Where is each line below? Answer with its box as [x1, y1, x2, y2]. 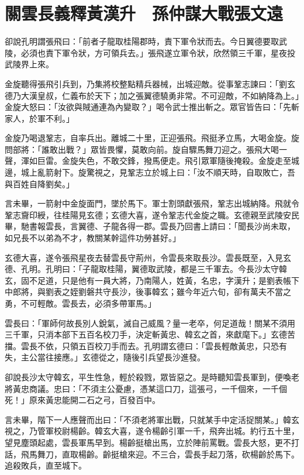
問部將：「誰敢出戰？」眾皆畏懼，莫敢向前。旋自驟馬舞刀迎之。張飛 [5, 143, 262, 155]
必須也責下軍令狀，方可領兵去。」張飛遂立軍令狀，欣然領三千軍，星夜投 [20, 46, 295, 58]
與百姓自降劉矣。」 [5, 177, 74, 190]
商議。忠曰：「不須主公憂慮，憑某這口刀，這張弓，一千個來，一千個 [29, 382, 287, 394]
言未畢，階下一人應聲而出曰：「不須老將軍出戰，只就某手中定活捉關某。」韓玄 [5, 413, 299, 425]
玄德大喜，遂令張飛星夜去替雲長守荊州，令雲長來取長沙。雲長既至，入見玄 [5, 251, 291, 263]
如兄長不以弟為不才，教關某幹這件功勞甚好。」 [5, 232, 181, 244]
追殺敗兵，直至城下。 [5, 459, 87, 471]
